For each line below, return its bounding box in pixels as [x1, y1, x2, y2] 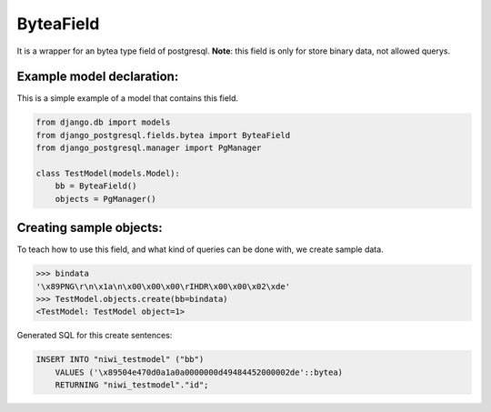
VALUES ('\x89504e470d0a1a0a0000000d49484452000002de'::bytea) [55, 367, 344, 377]
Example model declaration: [16, 69, 179, 85]
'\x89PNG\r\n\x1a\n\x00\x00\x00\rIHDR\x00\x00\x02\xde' [35, 281, 291, 291]
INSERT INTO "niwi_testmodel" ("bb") [35, 355, 205, 365]
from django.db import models [35, 117, 171, 127]
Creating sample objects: [16, 220, 163, 236]
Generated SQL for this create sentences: [16, 330, 173, 341]
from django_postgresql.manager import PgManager [35, 143, 262, 154]
